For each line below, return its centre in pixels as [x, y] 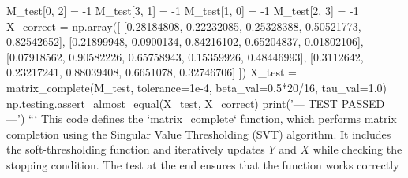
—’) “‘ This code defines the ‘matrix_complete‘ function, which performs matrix [202, 119]
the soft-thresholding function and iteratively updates [136, 149]
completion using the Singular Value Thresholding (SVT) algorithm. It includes [199, 133]
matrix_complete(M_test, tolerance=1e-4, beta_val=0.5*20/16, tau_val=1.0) [197, 87]
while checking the [357, 149]
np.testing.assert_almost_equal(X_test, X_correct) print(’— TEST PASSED [196, 103]
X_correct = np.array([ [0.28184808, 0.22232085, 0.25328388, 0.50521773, [184, 26]
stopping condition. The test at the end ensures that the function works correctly [203, 164]
